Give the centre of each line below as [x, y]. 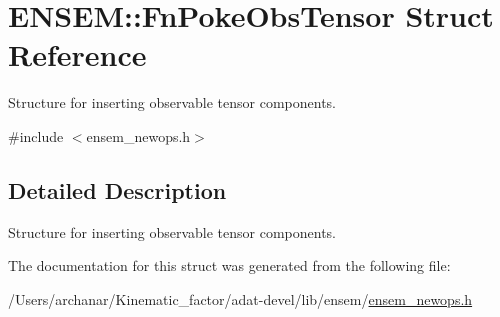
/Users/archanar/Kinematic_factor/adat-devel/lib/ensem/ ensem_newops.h [240, 298]
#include [36, 135]
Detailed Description [117, 189]
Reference [77, 54]
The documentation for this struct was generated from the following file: [229, 265]
